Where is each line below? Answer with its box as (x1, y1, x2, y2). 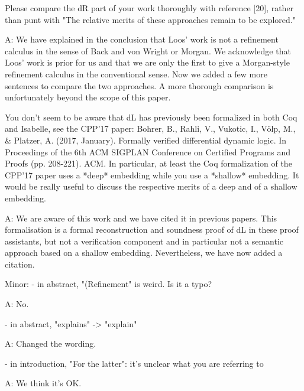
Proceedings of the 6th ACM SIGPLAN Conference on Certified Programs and (5, 145, 291, 158)
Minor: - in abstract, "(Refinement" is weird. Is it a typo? (5, 278, 212, 290)
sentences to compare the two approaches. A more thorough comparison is (5, 79, 274, 92)
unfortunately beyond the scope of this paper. (5, 91, 171, 103)
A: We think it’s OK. (5, 377, 82, 389)
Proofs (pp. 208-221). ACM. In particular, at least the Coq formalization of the (5, 157, 292, 170)
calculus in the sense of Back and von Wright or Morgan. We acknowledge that (5, 44, 291, 57)
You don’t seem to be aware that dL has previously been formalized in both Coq (5, 110, 297, 123)
